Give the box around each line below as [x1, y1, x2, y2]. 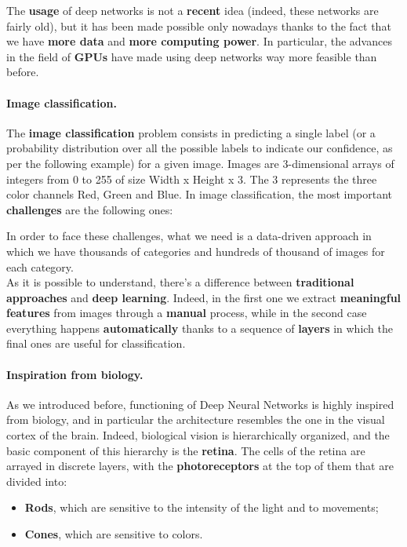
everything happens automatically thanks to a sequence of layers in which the [6, 319, 393, 336]
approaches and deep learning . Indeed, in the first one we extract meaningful [6, 289, 402, 305]
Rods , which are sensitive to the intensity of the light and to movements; [24, 499, 379, 516]
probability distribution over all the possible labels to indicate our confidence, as [6, 140, 393, 156]
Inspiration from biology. [6, 366, 144, 382]
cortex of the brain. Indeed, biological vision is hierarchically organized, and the [6, 427, 390, 443]
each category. [6, 258, 74, 275]
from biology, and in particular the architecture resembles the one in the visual [6, 411, 385, 428]
